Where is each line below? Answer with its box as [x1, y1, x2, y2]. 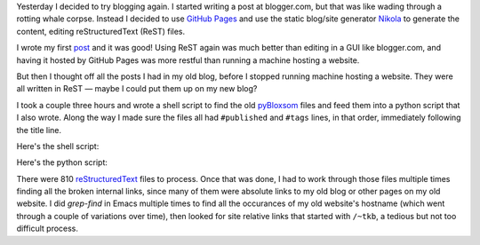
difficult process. [16, 223, 79, 234]
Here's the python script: [16, 157, 108, 168]
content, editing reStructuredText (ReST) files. [16, 26, 186, 36]
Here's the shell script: [16, 140, 100, 151]
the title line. [16, 124, 62, 135]
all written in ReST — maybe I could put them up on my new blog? [16, 83, 258, 94]
